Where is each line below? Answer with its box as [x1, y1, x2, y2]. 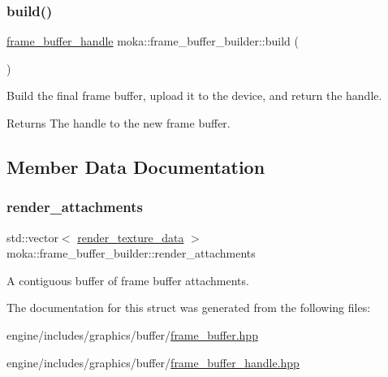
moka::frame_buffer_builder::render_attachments [6, 245, 256, 262]
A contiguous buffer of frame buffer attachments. [6, 271, 249, 288]
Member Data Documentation [6, 154, 265, 179]
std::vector [6, 228, 58, 245]
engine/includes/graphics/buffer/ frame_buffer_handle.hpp [6, 353, 300, 370]
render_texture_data [77, 228, 184, 245]
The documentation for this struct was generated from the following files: [6, 299, 371, 316]
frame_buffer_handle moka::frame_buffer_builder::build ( [6, 32, 299, 50]
